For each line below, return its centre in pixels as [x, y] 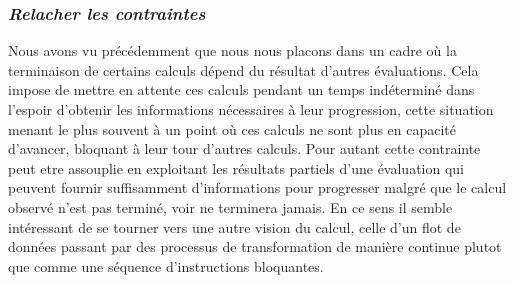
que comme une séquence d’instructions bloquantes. [166, 265]
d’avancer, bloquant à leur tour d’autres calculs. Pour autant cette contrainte [244, 148]
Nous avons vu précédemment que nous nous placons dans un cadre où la [232, 50]
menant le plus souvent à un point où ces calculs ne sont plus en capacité [232, 128]
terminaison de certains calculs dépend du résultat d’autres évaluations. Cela [243, 69]
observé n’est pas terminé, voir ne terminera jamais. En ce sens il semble [230, 206]
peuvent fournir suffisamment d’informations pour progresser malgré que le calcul [257, 187]
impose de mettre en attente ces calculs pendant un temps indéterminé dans [241, 89]
